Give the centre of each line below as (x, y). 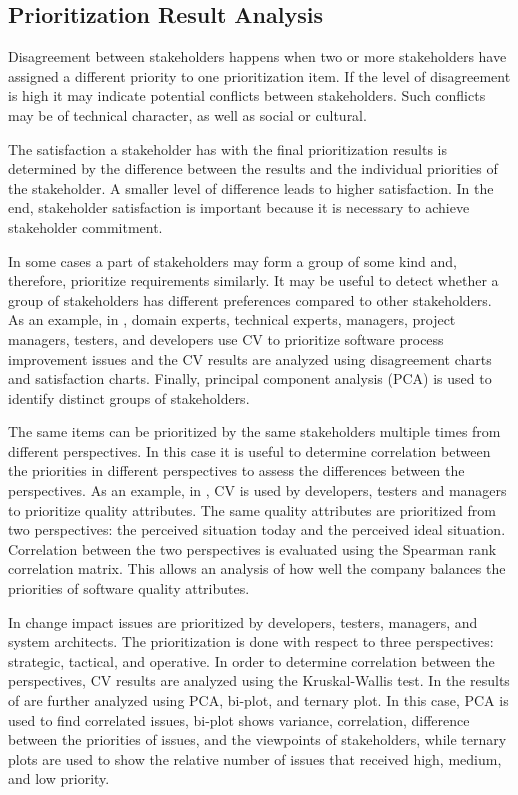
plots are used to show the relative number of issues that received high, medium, (255, 758)
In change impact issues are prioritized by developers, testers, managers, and (243, 621)
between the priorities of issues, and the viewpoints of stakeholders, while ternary (257, 739)
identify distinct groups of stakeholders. (129, 397)
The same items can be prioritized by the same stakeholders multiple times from (254, 431)
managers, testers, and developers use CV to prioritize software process (226, 338)
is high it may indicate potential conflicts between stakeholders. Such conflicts (247, 95)
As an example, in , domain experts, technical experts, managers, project (232, 319)
